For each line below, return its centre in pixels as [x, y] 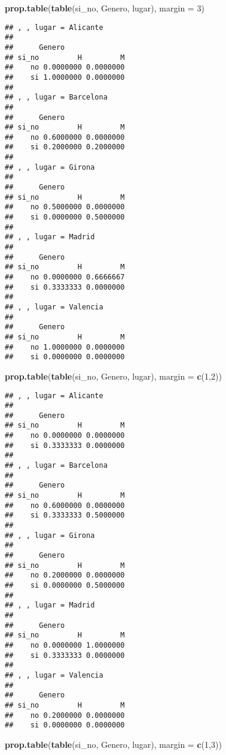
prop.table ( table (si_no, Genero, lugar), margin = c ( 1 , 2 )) [113, 376]
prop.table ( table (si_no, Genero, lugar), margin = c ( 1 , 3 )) [113, 744]
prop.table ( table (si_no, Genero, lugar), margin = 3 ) [105, 8]
